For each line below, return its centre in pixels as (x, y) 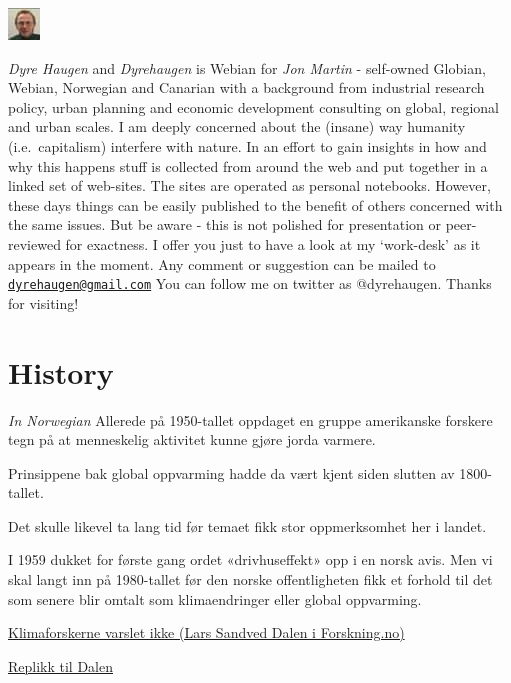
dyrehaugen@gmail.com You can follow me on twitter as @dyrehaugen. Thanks (250, 283)
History (61, 371)
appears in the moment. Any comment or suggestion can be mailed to (222, 263)
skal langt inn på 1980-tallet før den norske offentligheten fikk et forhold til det (250, 579)
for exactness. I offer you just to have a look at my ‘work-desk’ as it (273, 243)
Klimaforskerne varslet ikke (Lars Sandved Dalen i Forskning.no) (206, 632)
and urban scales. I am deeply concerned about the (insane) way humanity (237, 126)
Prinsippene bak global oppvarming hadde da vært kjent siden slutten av (231, 472)
